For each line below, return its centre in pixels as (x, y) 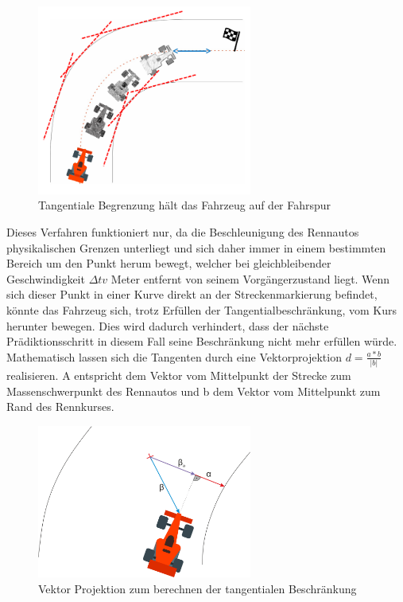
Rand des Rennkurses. (60, 407)
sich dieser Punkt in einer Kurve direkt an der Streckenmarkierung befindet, (192, 294)
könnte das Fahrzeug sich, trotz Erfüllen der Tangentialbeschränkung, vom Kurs (201, 309)
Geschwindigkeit (46, 278)
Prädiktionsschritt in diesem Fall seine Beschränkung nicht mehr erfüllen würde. (202, 341)
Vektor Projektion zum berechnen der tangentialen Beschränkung (198, 589)
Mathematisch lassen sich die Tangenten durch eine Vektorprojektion (174, 356)
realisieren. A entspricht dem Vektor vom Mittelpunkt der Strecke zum (179, 375)
